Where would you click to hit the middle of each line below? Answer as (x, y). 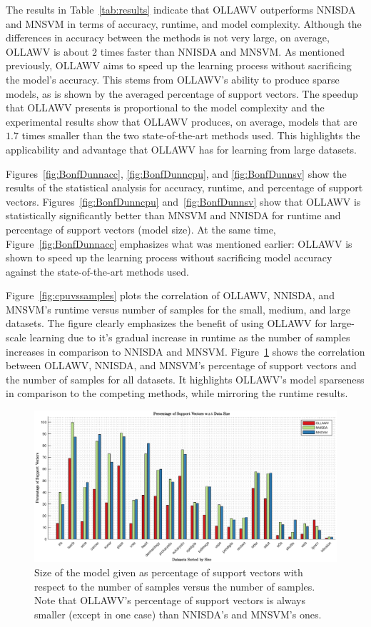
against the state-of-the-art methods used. (97, 271)
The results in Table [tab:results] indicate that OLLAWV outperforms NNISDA (181, 9)
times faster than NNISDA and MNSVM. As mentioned (222, 51)
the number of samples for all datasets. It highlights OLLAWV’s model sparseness (185, 379)
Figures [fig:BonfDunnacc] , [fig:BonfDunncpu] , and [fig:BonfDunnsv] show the (176, 173)
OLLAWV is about (47, 51)
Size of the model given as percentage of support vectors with (169, 572)
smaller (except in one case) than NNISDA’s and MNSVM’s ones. (178, 614)
